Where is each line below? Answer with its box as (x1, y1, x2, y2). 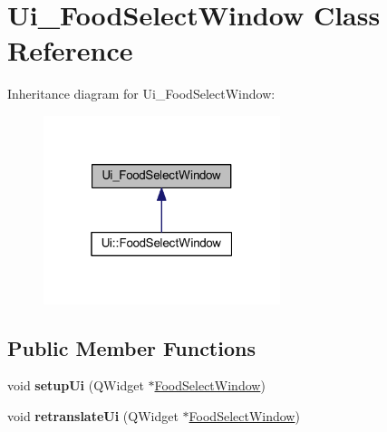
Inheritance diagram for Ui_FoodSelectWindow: (7, 84, 276, 103)
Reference (7, 32, 133, 69)
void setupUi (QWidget (7, 376, 144, 395)
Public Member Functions (7, 333, 256, 361)
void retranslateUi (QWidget (7, 406, 179, 425)
